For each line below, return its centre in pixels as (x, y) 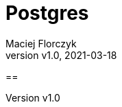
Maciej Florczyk (41, 43)
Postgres (47, 13)
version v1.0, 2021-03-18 (61, 55)
